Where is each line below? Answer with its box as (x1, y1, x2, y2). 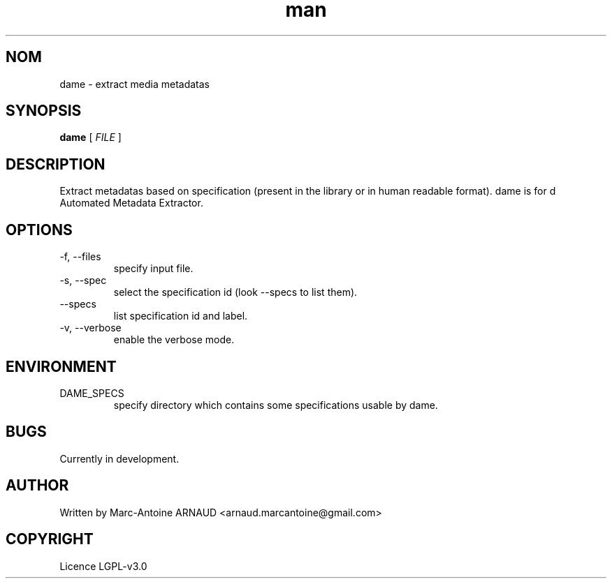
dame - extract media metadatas (59, 77, 210, 90)
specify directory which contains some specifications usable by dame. (113, 398, 438, 411)
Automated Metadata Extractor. (59, 197, 203, 209)
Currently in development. (59, 452, 180, 465)
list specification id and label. (113, 310, 248, 322)
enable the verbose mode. (113, 334, 235, 346)
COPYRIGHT (6, 530, 94, 548)
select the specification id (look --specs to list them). (113, 286, 358, 299)
